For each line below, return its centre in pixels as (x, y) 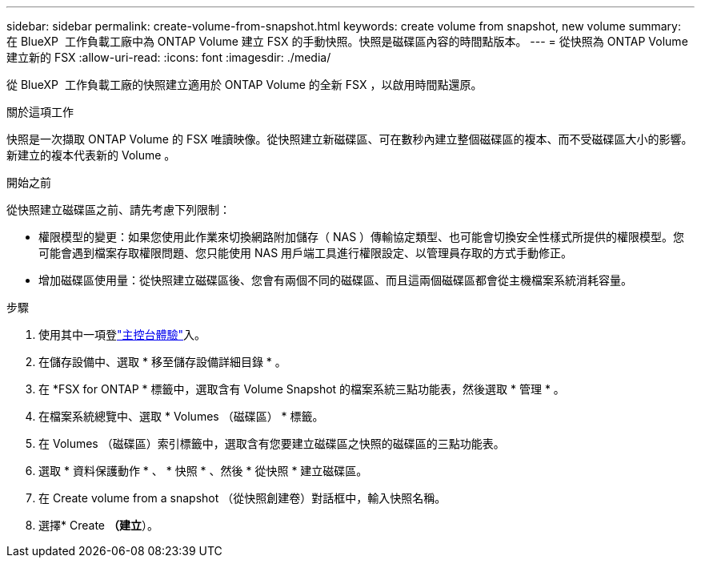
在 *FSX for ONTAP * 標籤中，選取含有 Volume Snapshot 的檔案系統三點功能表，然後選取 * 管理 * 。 (302, 389)
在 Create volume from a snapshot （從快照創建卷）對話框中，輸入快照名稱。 (242, 498)
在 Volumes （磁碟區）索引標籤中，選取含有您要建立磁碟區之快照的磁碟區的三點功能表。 (272, 443)
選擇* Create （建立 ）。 (98, 525)
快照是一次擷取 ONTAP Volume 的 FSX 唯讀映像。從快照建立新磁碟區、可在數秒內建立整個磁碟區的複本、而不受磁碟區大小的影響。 (350, 139)
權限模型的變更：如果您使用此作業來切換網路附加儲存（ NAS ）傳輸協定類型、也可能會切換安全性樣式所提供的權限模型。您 (362, 237)
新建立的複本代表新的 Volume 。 (91, 155)
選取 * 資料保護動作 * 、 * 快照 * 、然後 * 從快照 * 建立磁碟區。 (203, 471)
